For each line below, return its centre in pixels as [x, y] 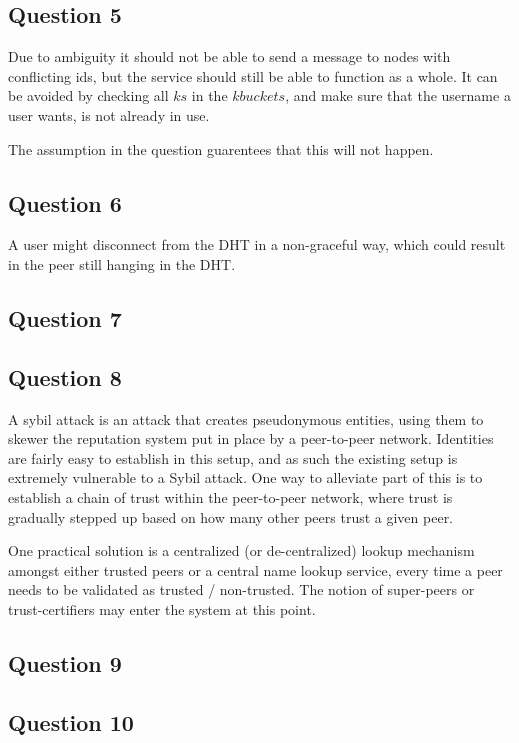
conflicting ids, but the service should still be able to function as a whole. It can [253, 75]
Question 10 [71, 721]
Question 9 [65, 662]
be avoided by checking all [88, 95]
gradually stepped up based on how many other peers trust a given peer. [231, 516]
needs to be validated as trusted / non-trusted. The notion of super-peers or [241, 589]
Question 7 [65, 317]
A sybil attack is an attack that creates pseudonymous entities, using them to [246, 418]
